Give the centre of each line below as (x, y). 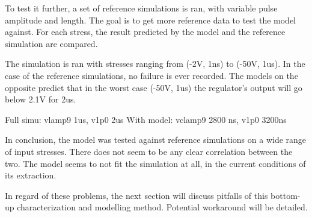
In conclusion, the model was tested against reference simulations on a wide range (156, 140)
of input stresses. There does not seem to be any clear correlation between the (149, 151)
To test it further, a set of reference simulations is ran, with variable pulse (141, 8)
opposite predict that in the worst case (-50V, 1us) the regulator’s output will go (154, 87)
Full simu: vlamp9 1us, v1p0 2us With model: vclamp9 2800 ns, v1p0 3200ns (146, 119)
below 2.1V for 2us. (41, 99)
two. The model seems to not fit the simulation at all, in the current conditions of (155, 163)
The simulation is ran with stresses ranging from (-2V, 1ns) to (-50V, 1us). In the (155, 64)
